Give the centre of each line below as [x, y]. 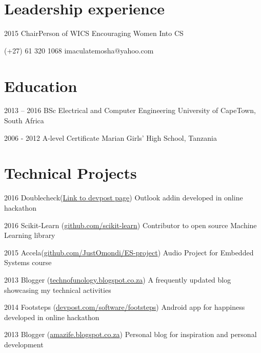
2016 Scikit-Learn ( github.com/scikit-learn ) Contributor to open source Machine [130, 225]
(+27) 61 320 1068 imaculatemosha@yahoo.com [79, 50]
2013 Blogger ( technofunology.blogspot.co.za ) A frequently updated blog [118, 279]
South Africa [24, 120]
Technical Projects [71, 173]
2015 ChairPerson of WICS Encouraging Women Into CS [94, 33]
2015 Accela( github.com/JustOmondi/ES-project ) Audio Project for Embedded [129, 252]
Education [41, 86]
